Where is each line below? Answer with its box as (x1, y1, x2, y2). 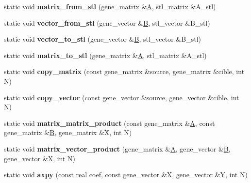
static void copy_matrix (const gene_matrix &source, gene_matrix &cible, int (4, 66, 245, 76)
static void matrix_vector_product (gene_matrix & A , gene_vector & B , (4, 143, 231, 153)
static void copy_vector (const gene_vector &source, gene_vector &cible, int (4, 92, 239, 102)
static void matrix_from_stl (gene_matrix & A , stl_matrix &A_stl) (4, 1, 216, 11)
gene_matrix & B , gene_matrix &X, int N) (4, 127, 132, 137)
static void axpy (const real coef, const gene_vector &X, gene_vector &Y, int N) (4, 169, 248, 180)
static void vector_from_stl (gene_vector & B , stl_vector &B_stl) (4, 17, 210, 28)
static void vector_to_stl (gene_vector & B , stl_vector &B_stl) (4, 34, 201, 44)
